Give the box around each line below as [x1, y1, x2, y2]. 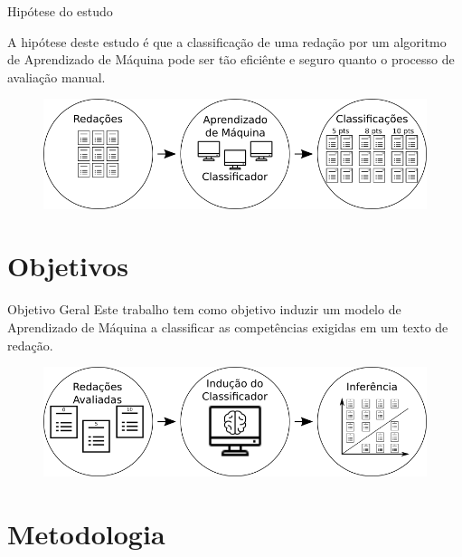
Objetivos [7, 247, 128, 284]
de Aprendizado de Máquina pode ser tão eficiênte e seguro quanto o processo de [7, 50, 455, 69]
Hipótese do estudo [7, 2, 113, 20]
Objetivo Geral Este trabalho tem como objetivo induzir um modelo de [7, 300, 401, 319]
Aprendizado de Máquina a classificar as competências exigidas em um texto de [7, 317, 448, 336]
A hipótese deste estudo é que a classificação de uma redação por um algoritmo [7, 32, 447, 51]
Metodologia [7, 515, 165, 552]
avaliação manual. [7, 67, 106, 86]
